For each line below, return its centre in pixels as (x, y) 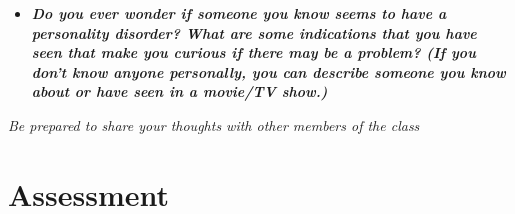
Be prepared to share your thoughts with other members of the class (214, 124)
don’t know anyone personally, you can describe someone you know (268, 71)
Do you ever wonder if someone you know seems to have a (239, 13)
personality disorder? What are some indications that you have (254, 32)
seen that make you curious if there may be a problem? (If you (253, 52)
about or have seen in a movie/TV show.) (179, 91)
